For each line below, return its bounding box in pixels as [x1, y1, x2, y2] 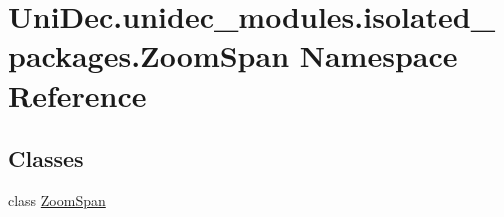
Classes [8, 143, 84, 174]
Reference [8, 74, 147, 115]
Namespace [299, 35, 458, 76]
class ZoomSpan [8, 189, 106, 210]
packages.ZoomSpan [8, 35, 290, 76]
